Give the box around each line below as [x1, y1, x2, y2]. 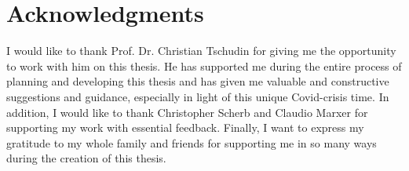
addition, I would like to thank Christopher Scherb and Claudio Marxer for [6, 104, 368, 120]
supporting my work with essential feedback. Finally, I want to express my [6, 119, 364, 136]
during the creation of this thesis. [6, 150, 166, 166]
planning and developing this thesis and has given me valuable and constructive [6, 73, 389, 89]
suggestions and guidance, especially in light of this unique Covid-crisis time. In [6, 88, 389, 104]
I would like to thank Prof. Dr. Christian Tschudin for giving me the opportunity [6, 42, 396, 59]
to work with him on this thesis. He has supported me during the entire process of [6, 57, 402, 74]
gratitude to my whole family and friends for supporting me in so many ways [6, 134, 377, 151]
